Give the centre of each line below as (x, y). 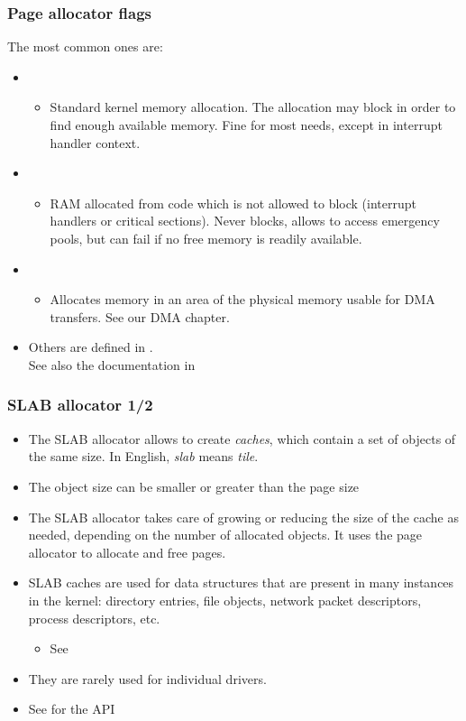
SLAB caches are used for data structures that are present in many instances (241, 582)
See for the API (72, 709)
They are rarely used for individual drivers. (147, 678)
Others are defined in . (91, 347)
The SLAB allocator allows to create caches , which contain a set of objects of (242, 438)
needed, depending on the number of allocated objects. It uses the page (225, 535)
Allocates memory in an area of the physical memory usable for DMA (242, 299)
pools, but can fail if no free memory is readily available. (206, 238)
